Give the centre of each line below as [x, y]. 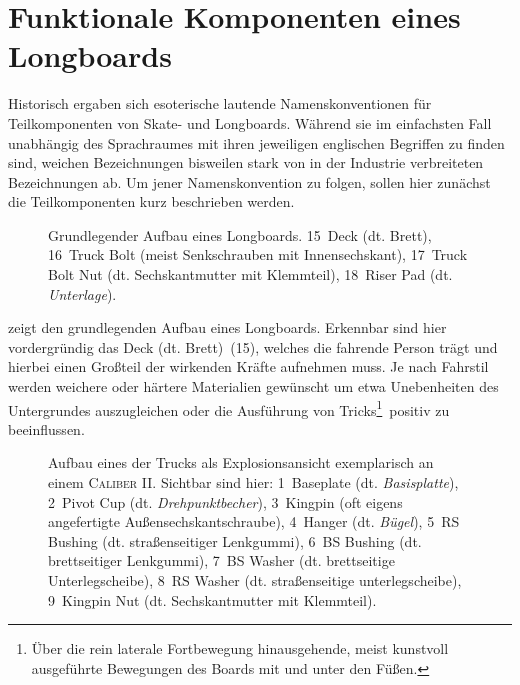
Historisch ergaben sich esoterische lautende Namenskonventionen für [220, 103]
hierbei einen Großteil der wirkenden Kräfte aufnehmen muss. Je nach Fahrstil [248, 366]
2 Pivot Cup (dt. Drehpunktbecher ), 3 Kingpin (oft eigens [225, 501]
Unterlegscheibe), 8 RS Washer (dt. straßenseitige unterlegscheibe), [255, 580]
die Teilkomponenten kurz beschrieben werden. [151, 201]
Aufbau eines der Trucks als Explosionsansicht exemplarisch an [241, 462]
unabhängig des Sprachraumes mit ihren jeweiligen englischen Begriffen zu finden [256, 142]
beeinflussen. [46, 428]
